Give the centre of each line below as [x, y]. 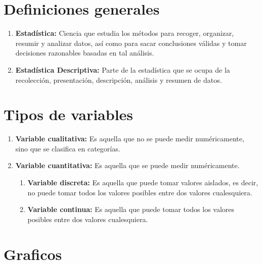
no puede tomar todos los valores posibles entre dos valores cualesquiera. [140, 192]
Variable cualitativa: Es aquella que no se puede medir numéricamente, [130, 139]
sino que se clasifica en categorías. [68, 148]
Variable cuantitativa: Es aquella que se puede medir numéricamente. [127, 165]
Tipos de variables [69, 114]
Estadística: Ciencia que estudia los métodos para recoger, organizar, [125, 33]
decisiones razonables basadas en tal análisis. [85, 53]
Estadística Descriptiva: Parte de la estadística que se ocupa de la [123, 69]
